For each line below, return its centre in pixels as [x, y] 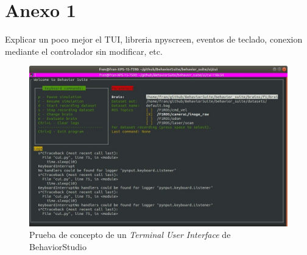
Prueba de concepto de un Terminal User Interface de [130, 235]
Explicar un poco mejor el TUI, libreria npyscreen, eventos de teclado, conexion [154, 39]
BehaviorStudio [58, 246]
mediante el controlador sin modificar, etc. [84, 51]
